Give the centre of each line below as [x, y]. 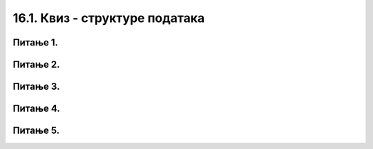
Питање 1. [36, 42]
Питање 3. [36, 87]
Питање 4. [36, 109]
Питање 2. [36, 64]
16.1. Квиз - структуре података [109, 18]
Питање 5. [36, 131]
